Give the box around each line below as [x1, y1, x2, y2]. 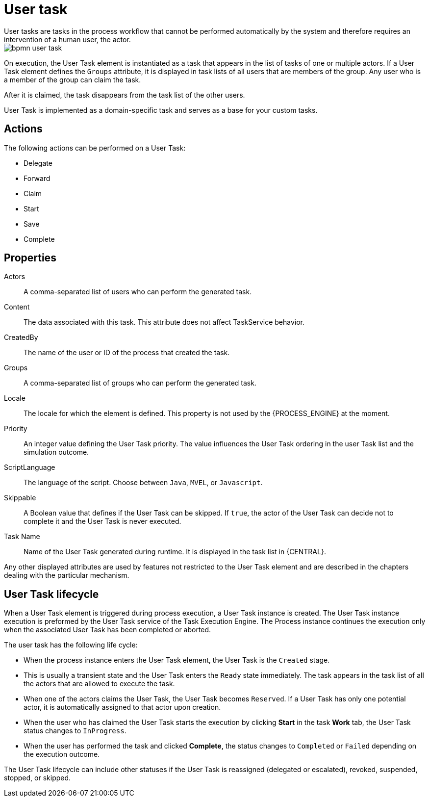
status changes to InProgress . [24, 726, 126, 735]
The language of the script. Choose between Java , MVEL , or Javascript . [24, 478, 263, 487]
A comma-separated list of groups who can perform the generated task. [24, 379, 256, 388]
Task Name [4, 532, 40, 541]
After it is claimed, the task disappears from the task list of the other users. [4, 90, 245, 99]
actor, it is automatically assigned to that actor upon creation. [24, 703, 221, 712]
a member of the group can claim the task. [4, 75, 141, 84]
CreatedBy [4, 333, 38, 342]
